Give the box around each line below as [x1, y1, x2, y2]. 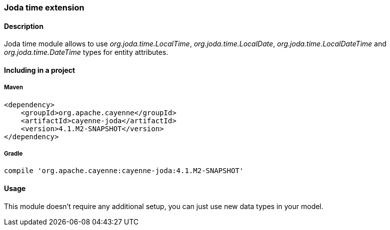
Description [4, 21, 44, 30]
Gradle [4, 150, 23, 157]
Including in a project [4, 65, 75, 74]
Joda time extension [4, 2, 84, 12]
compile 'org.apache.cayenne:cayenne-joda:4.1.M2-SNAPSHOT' [4, 167, 244, 175]
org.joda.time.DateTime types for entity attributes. [4, 48, 169, 57]
